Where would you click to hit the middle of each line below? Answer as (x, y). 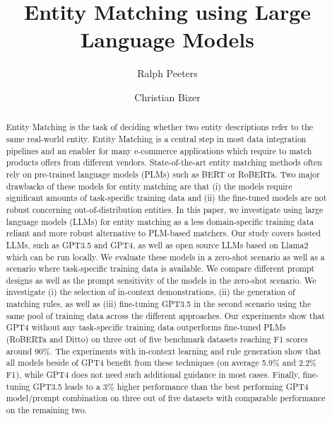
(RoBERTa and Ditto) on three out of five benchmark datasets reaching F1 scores (157, 339)
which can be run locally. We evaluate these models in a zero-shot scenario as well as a (165, 256)
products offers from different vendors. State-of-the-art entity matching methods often (164, 162)
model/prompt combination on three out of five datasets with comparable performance (166, 398)
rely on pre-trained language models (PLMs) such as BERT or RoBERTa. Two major (163, 174)
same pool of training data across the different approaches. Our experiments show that (165, 315)
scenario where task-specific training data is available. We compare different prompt (160, 269)
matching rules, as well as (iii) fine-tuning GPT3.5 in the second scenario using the (159, 304)
